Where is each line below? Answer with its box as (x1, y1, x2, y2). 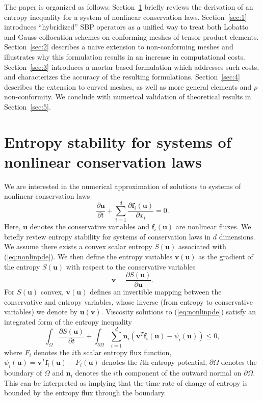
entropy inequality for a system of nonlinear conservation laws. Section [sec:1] (4, 11, 247, 22)
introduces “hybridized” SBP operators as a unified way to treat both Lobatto (4, 21, 249, 32)
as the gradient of (198, 251, 253, 261)
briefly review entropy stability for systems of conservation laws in (4, 231, 211, 242)
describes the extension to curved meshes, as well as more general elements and (4, 81, 252, 92)
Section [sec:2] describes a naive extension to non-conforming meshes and (4, 41, 233, 52)
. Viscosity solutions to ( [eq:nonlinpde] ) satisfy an (101, 306, 256, 317)
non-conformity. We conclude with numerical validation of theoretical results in (4, 91, 251, 102)
